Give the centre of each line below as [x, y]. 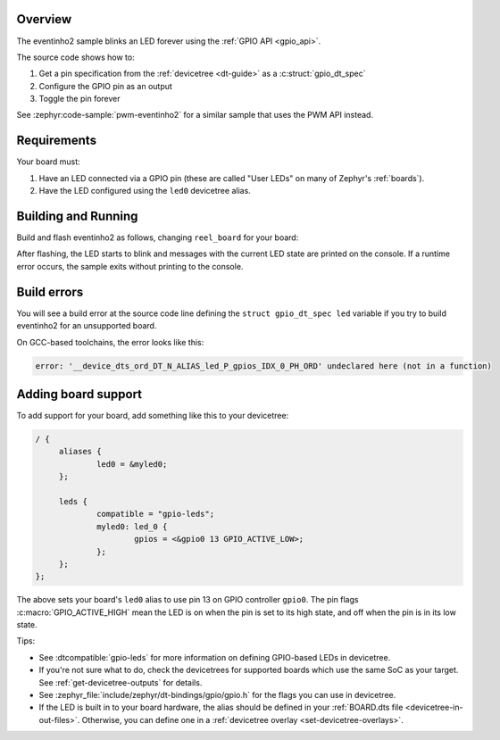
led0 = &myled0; [132, 464]
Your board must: [48, 162]
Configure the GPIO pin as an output [106, 86]
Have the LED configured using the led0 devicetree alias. [145, 191]
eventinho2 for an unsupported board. [87, 326]
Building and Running [77, 216]
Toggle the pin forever [79, 99]
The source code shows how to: [75, 57]
